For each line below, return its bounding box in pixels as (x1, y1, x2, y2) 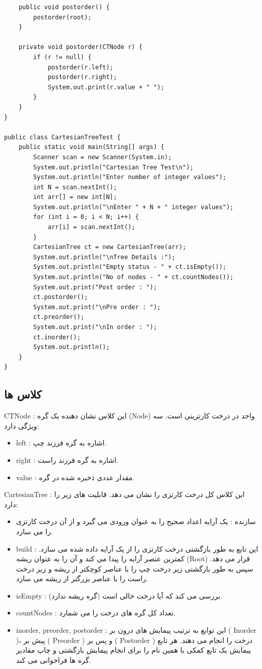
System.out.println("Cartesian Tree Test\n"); (33, 163, 194, 171)
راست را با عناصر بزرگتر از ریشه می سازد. (16, 573, 148, 584)
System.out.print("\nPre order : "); (33, 303, 161, 311)
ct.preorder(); (33, 313, 84, 321)
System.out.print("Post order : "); (33, 283, 157, 291)
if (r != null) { (33, 53, 92, 61)
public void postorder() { (18, 4, 110, 11)
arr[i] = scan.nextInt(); (47, 224, 135, 231)
